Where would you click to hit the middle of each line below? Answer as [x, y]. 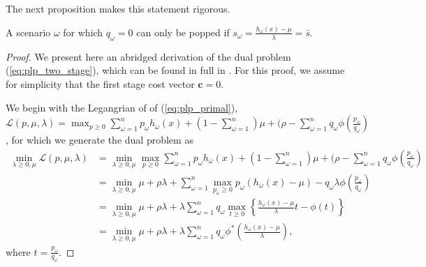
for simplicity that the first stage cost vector [100, 83]
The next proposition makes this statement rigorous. [118, 8]
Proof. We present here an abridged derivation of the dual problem [148, 56]
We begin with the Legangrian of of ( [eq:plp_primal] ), [122, 107]
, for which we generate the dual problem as [100, 140]
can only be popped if [183, 32]
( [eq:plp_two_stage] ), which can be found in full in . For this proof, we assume [175, 70]
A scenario [28, 32]
